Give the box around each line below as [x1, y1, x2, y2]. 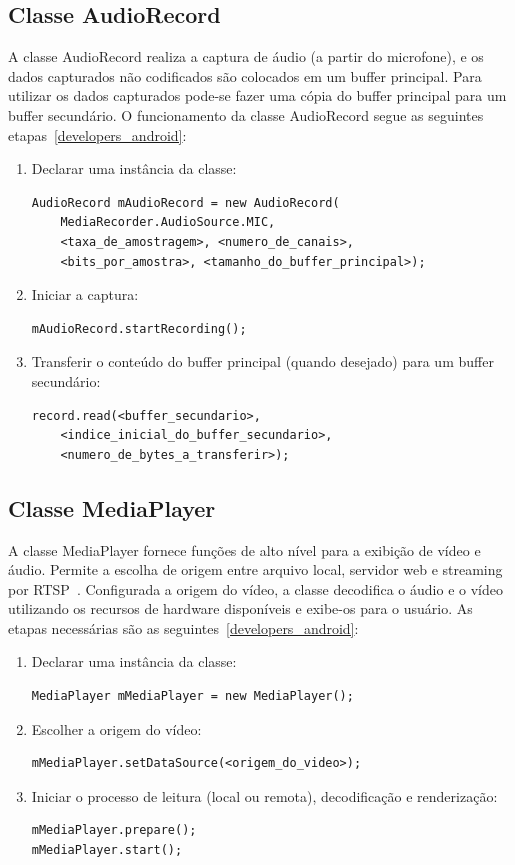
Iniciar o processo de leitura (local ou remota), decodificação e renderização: [31, 785, 498, 806]
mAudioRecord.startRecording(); [31, 321, 247, 336]
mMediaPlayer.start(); [31, 843, 183, 858]
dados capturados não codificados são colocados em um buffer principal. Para [8, 65, 482, 86]
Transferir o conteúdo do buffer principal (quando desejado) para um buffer [31, 351, 494, 372]
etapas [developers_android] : [8, 124, 187, 145]
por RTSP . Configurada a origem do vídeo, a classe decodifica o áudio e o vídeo [8, 578, 503, 599]
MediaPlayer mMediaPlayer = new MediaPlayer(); [31, 689, 354, 704]
